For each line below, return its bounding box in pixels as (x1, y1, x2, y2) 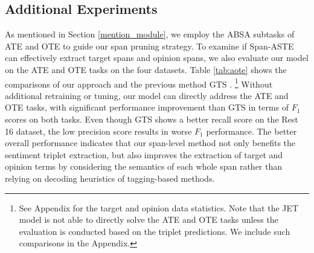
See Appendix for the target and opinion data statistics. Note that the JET (19, 201, 299, 214)
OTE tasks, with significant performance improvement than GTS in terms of (5, 101, 289, 114)
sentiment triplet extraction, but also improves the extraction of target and (5, 148, 283, 161)
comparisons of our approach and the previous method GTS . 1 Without (5, 75, 273, 90)
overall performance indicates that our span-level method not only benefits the (5, 136, 296, 149)
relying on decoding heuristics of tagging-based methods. (5, 171, 215, 184)
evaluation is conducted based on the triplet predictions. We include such (19, 225, 290, 237)
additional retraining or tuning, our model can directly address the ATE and (5, 89, 289, 101)
